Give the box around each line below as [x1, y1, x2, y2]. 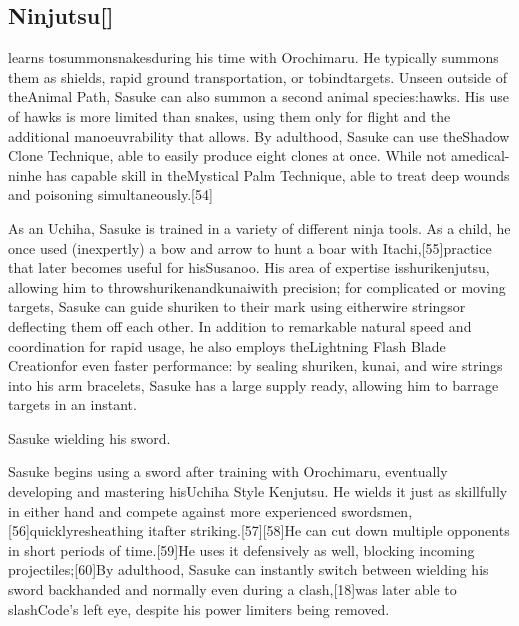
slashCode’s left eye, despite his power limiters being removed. [8, 598, 390, 619]
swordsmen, [341, 500, 413, 521]
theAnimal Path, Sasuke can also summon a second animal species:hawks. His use [8, 86, 509, 107]
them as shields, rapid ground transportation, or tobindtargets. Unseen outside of [8, 66, 507, 87]
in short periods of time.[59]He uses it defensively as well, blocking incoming [8, 539, 475, 560]
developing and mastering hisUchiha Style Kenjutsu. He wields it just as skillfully [8, 481, 508, 502]
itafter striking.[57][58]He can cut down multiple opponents [148, 520, 510, 541]
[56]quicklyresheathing [8, 520, 144, 541]
